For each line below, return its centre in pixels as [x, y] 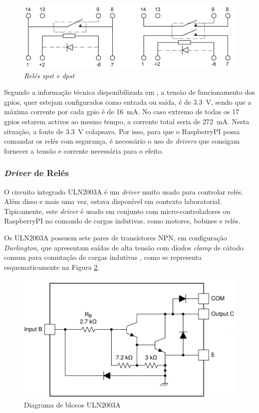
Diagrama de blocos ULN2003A [72, 404]
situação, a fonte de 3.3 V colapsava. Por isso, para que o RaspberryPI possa [122, 131]
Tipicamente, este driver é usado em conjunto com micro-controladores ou [117, 211]
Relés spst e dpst [49, 75]
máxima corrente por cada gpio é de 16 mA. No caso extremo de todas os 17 [122, 111]
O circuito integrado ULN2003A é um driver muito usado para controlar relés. [124, 191]
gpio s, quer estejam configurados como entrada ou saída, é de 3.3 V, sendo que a [128, 102]
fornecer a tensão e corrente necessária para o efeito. [84, 150]
